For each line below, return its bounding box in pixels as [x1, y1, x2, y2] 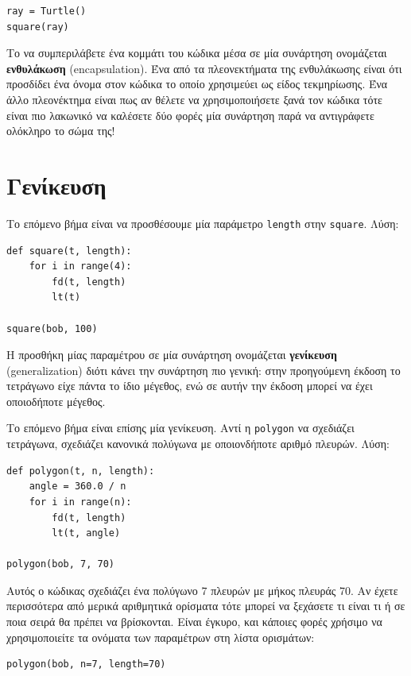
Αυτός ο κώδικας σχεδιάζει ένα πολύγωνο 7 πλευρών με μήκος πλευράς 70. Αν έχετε [6, 581, 398, 598]
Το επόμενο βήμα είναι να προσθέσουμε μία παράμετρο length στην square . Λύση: [6, 214, 399, 231]
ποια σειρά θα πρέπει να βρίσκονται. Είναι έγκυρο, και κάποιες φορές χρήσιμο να [6, 613, 382, 630]
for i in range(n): [29, 496, 132, 508]
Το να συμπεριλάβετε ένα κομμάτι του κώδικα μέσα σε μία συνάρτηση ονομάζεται [6, 44, 387, 61]
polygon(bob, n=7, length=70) [6, 659, 166, 670]
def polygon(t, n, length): [6, 465, 155, 477]
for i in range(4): [29, 261, 132, 272]
